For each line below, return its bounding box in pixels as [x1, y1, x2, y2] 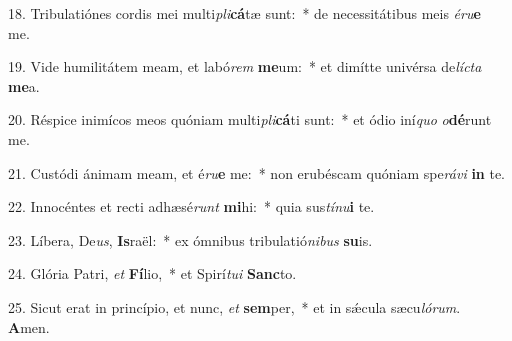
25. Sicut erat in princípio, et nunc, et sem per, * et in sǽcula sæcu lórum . [8, 296, 461, 317]
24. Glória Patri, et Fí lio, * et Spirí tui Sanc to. [8, 263, 297, 284]
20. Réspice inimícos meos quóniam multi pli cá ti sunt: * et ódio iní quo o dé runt [8, 109, 492, 130]
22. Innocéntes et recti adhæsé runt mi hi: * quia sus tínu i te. [8, 196, 375, 217]
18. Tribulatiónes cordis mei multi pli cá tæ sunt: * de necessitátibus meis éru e [8, 3, 481, 23]
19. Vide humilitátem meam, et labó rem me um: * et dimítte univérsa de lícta [8, 56, 482, 77]
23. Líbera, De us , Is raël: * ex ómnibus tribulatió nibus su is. [8, 229, 373, 250]
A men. [8, 316, 50, 337]
